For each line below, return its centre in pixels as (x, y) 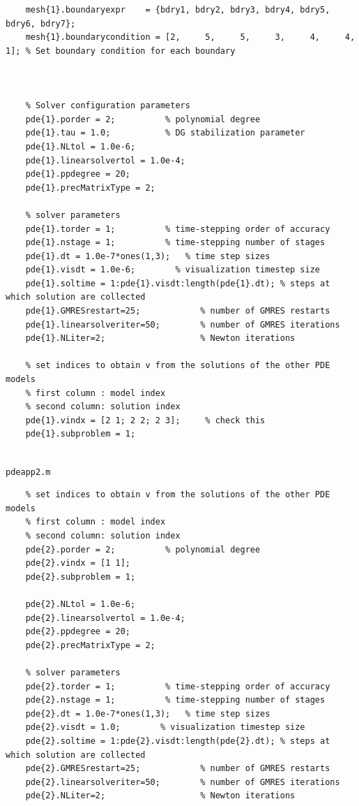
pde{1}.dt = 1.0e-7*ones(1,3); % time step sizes (148, 256)
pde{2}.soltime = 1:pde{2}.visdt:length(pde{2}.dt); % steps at (178, 741)
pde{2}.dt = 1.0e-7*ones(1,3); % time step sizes (148, 713)
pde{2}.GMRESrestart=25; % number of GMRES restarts (178, 769)
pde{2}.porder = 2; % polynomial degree (143, 549)
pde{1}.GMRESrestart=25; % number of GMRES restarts (178, 311)
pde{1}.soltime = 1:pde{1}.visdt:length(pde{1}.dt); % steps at (178, 283)
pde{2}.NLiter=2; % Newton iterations (160, 796)
